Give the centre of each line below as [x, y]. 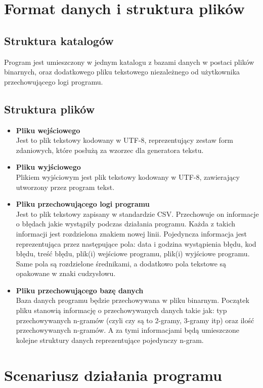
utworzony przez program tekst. [65, 187]
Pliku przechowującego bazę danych [80, 290]
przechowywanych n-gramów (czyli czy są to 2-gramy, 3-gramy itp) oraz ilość [135, 320]
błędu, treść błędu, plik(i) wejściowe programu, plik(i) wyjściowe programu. [133, 254]
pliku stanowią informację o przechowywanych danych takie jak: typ [121, 310]
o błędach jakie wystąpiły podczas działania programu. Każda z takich [125, 224]
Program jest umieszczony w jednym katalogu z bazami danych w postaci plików [129, 62]
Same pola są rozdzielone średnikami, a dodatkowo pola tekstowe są [121, 263]
